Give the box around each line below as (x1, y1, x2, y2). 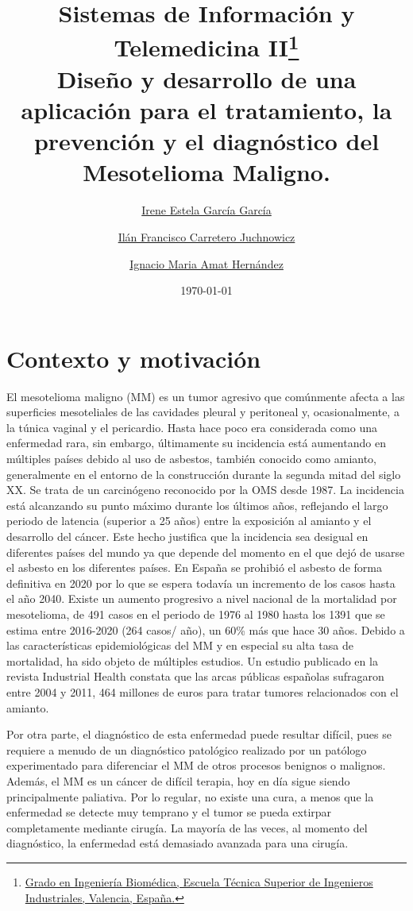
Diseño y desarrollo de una (56, 62, 357, 95)
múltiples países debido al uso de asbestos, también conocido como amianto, (6, 450, 377, 467)
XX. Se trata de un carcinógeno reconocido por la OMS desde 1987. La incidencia (6, 481, 404, 498)
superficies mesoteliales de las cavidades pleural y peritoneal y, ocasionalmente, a (6, 403, 399, 420)
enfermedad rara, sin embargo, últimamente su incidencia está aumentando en (6, 434, 386, 451)
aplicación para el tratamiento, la (21, 94, 392, 126)
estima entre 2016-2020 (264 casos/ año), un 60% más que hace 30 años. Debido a (6, 621, 405, 638)
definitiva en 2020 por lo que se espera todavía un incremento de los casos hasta (6, 574, 396, 591)
